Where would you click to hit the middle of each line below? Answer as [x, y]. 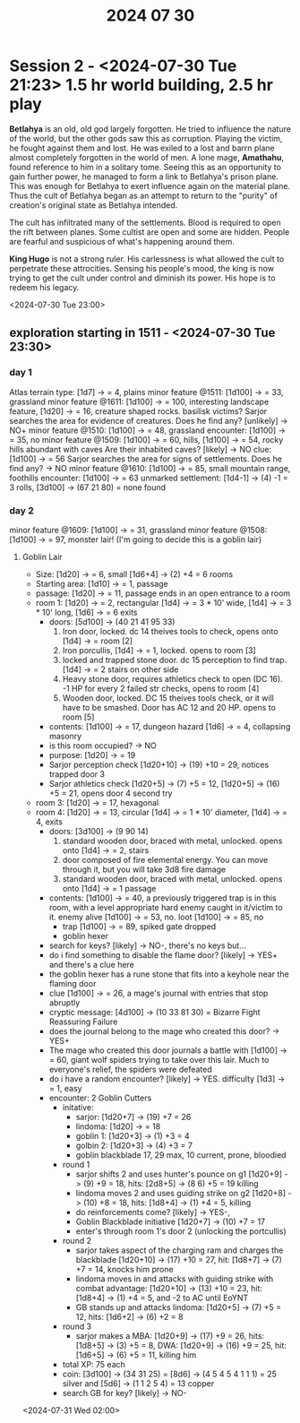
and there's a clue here [91, 964]
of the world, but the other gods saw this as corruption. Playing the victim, [146, 138]
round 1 [76, 1164]
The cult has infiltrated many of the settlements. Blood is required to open [146, 222]
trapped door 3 [77, 774]
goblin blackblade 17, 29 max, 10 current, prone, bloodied [181, 1155]
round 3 [77, 1326]
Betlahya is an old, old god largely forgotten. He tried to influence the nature [150, 129]
